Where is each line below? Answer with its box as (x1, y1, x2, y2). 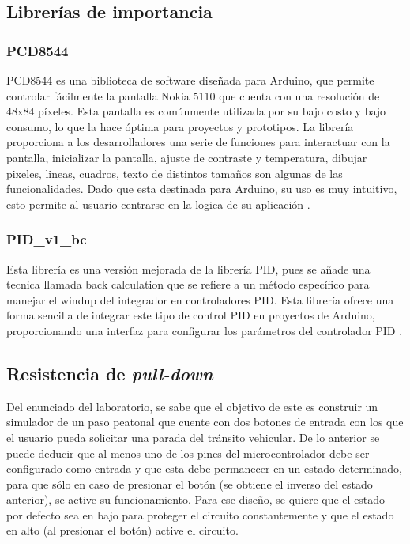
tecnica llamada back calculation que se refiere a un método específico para (6, 276, 370, 293)
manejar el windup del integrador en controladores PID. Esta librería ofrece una (6, 291, 394, 308)
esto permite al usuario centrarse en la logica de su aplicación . (6, 195, 310, 212)
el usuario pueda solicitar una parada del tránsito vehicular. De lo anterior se (6, 429, 380, 445)
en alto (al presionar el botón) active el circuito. (6, 522, 239, 538)
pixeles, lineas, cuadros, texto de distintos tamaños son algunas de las (6, 164, 343, 181)
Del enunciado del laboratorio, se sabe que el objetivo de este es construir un (6, 398, 378, 414)
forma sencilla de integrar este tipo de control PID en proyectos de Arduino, (6, 307, 375, 323)
